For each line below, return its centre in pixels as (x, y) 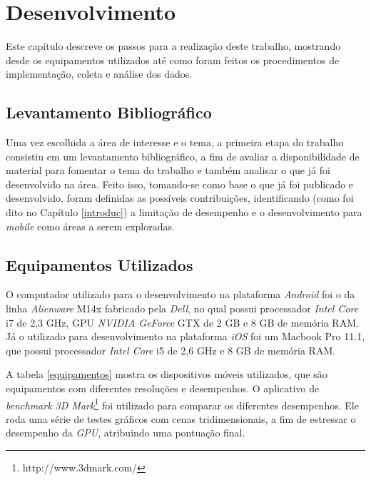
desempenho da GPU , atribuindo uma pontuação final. (126, 433)
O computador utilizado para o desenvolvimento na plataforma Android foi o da (181, 294)
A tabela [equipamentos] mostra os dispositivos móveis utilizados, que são (167, 374)
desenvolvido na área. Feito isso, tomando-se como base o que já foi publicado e (180, 184)
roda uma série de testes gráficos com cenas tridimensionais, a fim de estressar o (181, 418)
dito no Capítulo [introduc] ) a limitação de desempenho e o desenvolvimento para (184, 212)
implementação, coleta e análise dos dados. (99, 74)
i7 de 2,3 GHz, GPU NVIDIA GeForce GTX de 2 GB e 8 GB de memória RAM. (182, 322)
